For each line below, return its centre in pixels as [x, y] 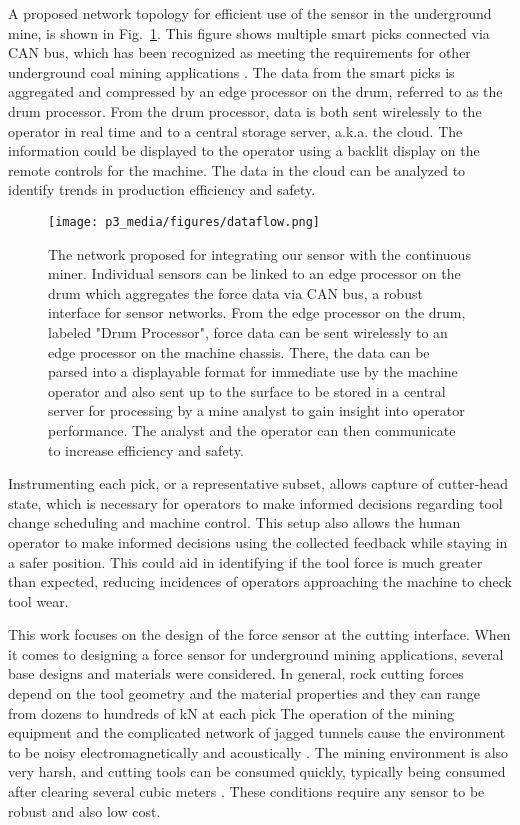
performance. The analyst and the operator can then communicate [252, 429]
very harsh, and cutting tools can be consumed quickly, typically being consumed [257, 771]
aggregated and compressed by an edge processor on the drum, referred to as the [255, 91]
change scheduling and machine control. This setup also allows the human [234, 522]
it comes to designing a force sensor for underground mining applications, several [256, 653]
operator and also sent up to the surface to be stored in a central [247, 390]
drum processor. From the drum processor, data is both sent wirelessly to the [245, 110]
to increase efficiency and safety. [146, 449]
